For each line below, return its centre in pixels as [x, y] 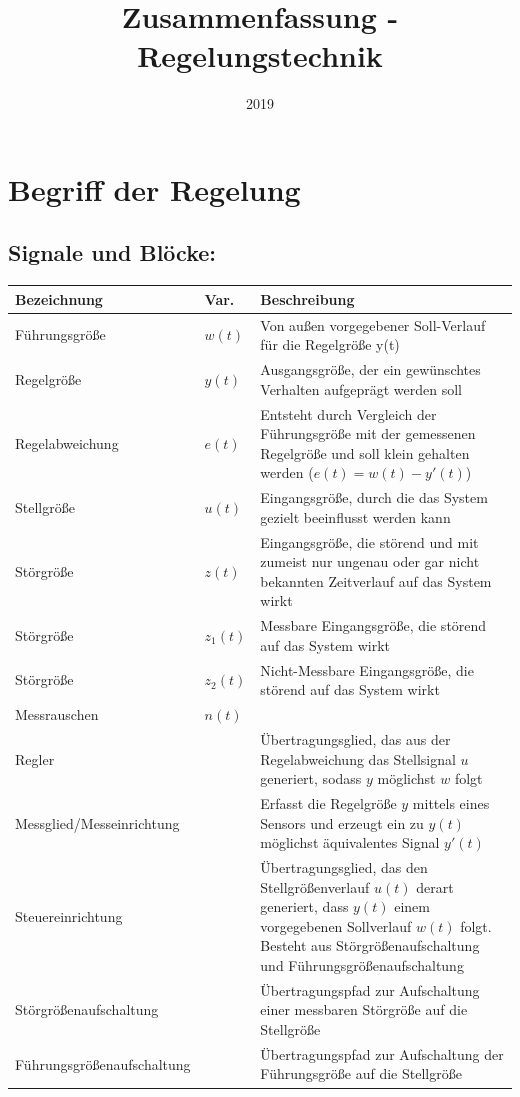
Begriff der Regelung [154, 188]
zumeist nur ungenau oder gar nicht [370, 561]
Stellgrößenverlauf [315, 886]
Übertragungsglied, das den [344, 866]
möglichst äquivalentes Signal [350, 842]
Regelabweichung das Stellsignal [358, 758]
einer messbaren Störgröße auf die [364, 1009]
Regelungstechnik [260, 55]
